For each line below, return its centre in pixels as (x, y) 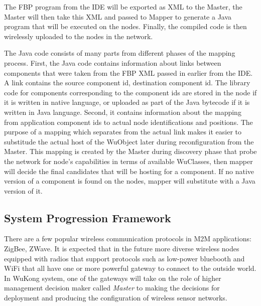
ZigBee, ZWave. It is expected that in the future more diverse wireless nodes (122, 249)
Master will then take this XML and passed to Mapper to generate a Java (118, 16)
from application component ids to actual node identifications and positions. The (128, 122)
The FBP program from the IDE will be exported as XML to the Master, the (123, 7)
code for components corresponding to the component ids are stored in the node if (130, 92)
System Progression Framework (88, 217)
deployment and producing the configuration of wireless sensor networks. (116, 298)
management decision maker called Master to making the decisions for (112, 288)
